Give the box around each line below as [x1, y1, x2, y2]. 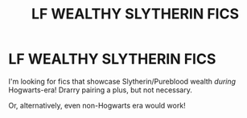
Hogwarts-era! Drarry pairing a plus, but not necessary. [8, 85, 193, 95]
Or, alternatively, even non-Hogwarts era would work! [8, 100, 187, 110]
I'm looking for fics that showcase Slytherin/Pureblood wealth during [8, 76, 236, 86]
